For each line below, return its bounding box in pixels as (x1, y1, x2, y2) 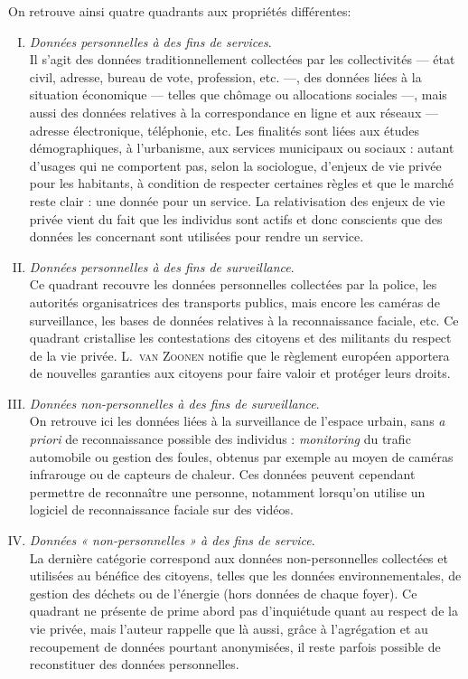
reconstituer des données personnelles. (29, 655, 239, 674)
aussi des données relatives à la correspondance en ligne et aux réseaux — (29, 102, 438, 121)
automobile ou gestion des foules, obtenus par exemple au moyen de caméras (29, 447, 454, 466)
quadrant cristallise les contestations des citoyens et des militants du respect (29, 328, 452, 347)
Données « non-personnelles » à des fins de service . (29, 531, 315, 550)
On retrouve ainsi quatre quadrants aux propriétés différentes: (8, 2, 351, 20)
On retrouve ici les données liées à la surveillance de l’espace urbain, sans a (29, 411, 445, 430)
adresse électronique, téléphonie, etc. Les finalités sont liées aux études (29, 120, 420, 139)
